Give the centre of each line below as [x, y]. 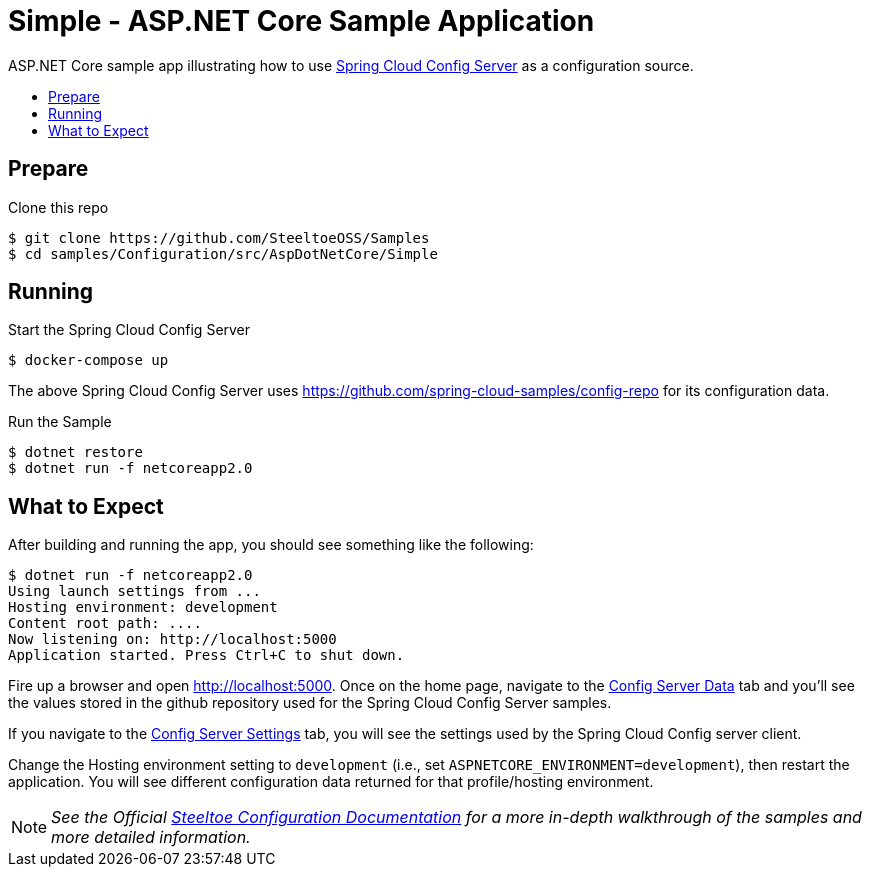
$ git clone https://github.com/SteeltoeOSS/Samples [219, 237]
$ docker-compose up [88, 360]
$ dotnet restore [75, 452]
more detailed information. [151, 837]
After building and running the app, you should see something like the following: [271, 545]
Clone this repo [58, 207]
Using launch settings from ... [134, 591]
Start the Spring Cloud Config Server [129, 330]
